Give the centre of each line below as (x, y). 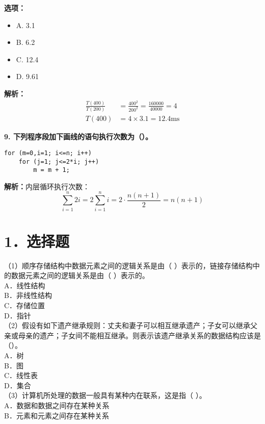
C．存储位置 (25, 305)
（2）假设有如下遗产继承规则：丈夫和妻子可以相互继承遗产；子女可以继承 (127, 325)
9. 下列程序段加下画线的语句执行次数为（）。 (78, 136)
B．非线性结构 (28, 295)
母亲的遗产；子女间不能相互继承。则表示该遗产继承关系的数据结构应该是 (139, 335)
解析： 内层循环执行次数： (47, 186)
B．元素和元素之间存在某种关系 (57, 415)
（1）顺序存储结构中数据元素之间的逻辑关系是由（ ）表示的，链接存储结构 (128, 265)
